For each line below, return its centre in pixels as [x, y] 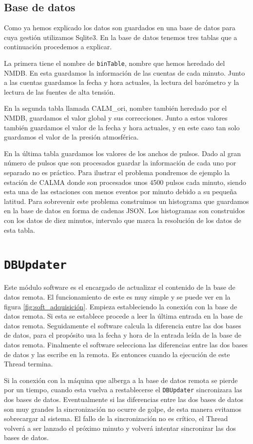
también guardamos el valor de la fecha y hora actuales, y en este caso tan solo [122, 127]
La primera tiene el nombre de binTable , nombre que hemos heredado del [115, 63]
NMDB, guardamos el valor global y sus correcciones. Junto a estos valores [116, 118]
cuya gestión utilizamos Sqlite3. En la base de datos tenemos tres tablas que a [121, 37]
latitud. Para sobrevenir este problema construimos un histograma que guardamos [126, 201]
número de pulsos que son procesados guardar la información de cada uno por [120, 163]
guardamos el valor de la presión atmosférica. [71, 137]
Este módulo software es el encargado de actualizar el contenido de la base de [120, 287]
